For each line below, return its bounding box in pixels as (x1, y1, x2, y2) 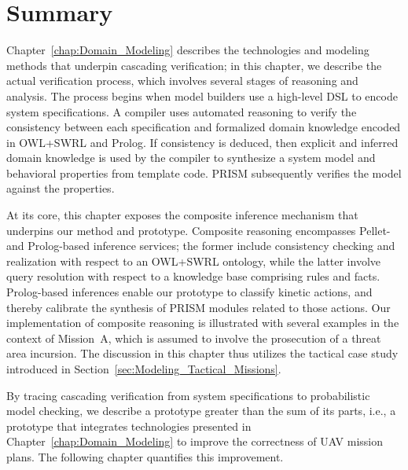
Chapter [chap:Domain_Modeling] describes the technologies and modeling (6, 42, 369, 58)
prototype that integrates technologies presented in (6, 417, 252, 434)
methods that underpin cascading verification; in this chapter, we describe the (6, 57, 382, 73)
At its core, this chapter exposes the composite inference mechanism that (6, 207, 358, 223)
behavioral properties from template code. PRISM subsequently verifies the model (6, 164, 402, 181)
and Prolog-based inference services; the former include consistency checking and (6, 237, 395, 254)
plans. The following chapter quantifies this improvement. (6, 448, 284, 464)
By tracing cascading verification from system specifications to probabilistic (6, 387, 370, 403)
